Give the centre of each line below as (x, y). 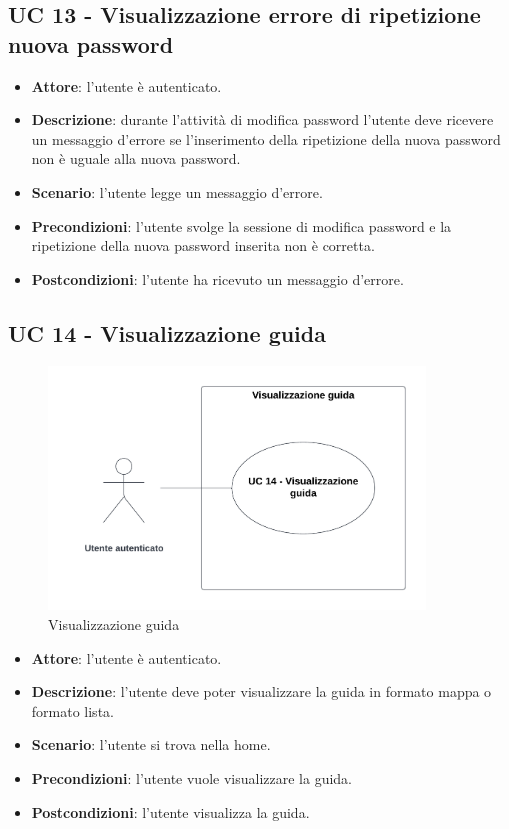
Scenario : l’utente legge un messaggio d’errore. (177, 191)
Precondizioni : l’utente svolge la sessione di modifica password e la (241, 225)
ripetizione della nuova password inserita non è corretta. (203, 245)
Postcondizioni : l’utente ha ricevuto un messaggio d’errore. (217, 278)
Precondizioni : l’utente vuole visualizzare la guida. (191, 778)
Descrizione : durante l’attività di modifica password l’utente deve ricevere (262, 119)
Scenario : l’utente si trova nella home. (151, 744)
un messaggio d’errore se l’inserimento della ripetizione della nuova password (266, 138)
